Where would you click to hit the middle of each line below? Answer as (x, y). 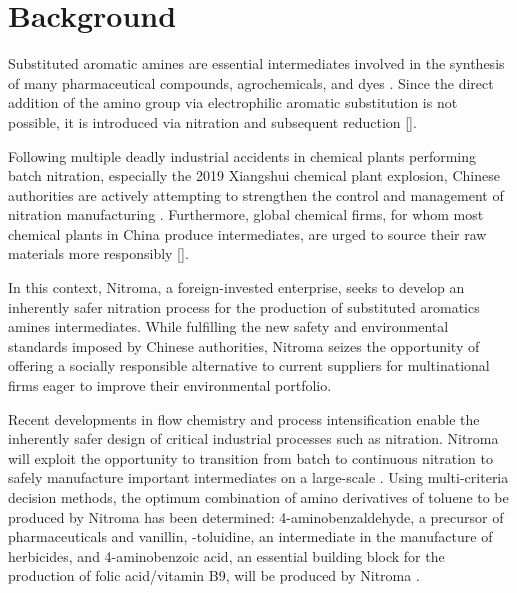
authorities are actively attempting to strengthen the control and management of (256, 194)
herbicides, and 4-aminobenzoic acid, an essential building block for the (226, 555)
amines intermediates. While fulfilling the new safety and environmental (228, 326)
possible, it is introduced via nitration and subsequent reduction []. (212, 121)
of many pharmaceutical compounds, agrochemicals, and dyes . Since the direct (251, 82)
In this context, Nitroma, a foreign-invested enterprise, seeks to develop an (236, 287)
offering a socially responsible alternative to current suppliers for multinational (249, 365)
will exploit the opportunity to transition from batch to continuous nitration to (250, 457)
